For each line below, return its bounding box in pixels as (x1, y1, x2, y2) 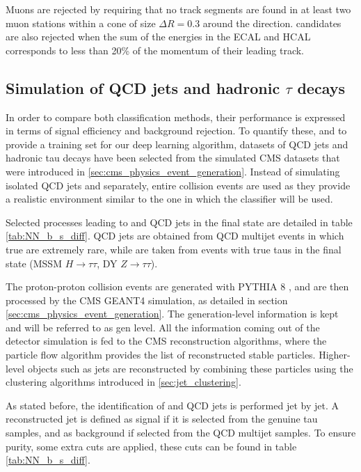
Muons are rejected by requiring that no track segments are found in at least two (6, 2, 351, 16)
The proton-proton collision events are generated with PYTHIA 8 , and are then (6, 279, 349, 294)
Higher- (319, 347, 351, 362)
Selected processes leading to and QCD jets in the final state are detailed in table (6, 214, 353, 229)
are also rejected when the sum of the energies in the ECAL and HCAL (6, 29, 311, 44)
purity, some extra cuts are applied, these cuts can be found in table (6, 439, 297, 453)
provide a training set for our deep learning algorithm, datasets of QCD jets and (6, 136, 348, 151)
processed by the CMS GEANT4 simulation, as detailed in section (6, 292, 288, 307)
